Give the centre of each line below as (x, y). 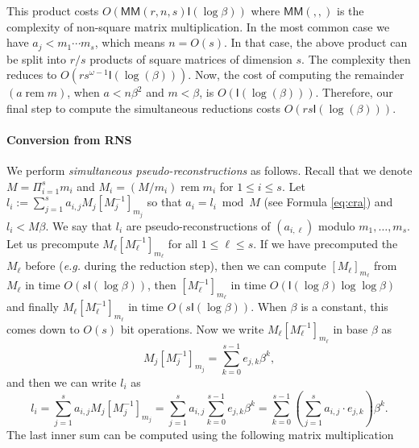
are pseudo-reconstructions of (198, 225)
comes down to (43, 328)
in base (351, 328)
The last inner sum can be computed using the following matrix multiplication (200, 435)
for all (183, 243)
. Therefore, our (354, 92)
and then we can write (62, 382)
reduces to (32, 75)
